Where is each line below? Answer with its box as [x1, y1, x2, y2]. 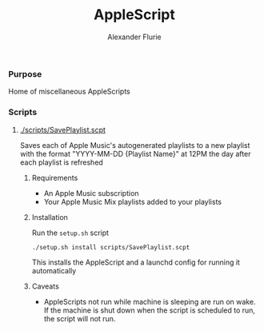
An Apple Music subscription [43, 188, 139, 197]
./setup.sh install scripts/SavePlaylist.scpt [31, 243, 190, 251]
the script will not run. [43, 313, 116, 323]
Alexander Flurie [107, 32, 162, 42]
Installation [31, 212, 68, 221]
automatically [31, 265, 77, 275]
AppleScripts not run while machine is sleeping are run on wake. [43, 297, 256, 306]
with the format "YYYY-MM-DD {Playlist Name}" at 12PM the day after [19, 149, 251, 158]
